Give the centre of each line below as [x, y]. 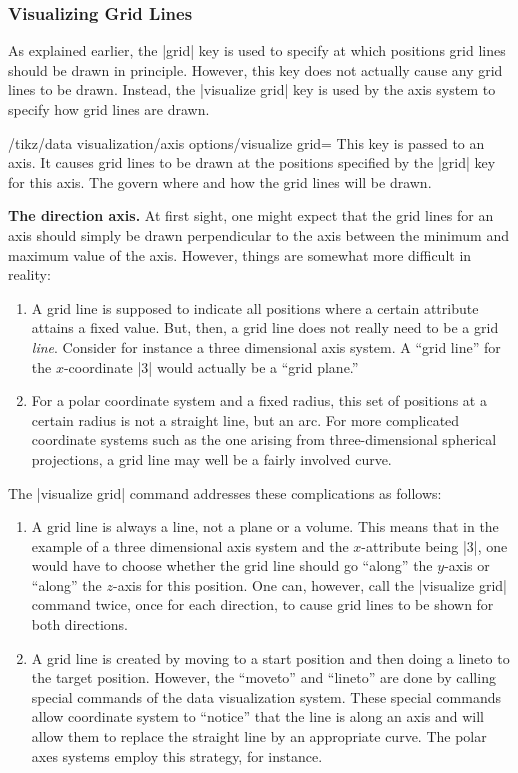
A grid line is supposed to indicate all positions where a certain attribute [255, 307]
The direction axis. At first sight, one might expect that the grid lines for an [251, 215]
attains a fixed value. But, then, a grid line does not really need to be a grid [265, 327]
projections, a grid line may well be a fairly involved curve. [211, 458]
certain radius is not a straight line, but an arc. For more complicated [245, 419]
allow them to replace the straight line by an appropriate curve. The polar [259, 736]
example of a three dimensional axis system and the [190, 545]
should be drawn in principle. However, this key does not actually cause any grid [255, 69]
